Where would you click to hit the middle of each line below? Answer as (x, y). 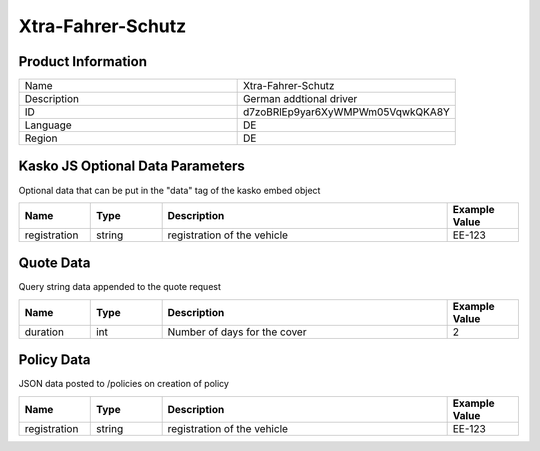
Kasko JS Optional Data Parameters (131, 166)
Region (41, 138)
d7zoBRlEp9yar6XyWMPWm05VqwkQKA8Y (346, 112)
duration (44, 332)
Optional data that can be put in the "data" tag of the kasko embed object (169, 190)
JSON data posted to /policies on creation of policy (124, 384)
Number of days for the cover (237, 332)
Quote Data (54, 263)
